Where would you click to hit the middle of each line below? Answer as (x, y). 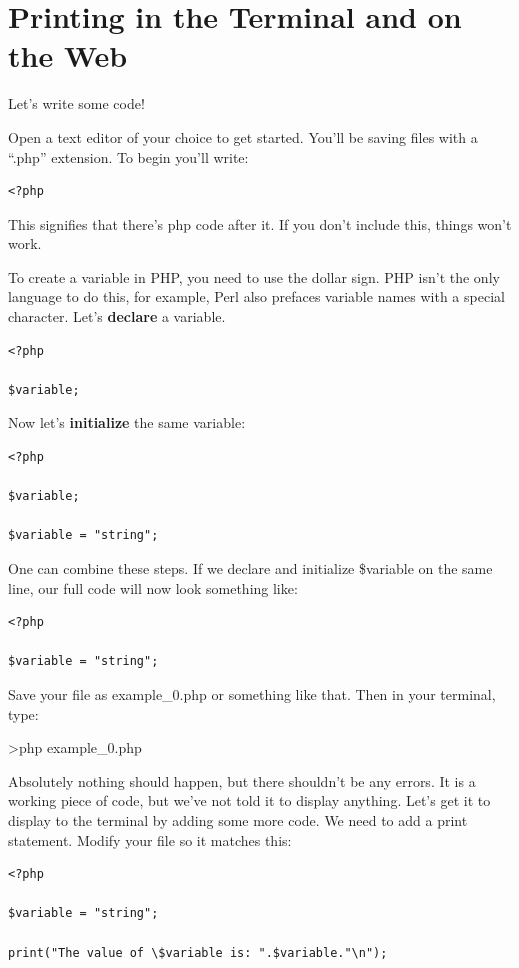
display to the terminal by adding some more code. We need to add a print (238, 819)
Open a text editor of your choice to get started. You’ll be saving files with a (243, 136)
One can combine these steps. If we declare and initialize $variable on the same (250, 568)
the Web (68, 55)
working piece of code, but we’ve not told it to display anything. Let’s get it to (249, 800)
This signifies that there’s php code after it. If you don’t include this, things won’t (260, 223)
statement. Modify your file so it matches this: (150, 839)
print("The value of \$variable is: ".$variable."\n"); (198, 952)
